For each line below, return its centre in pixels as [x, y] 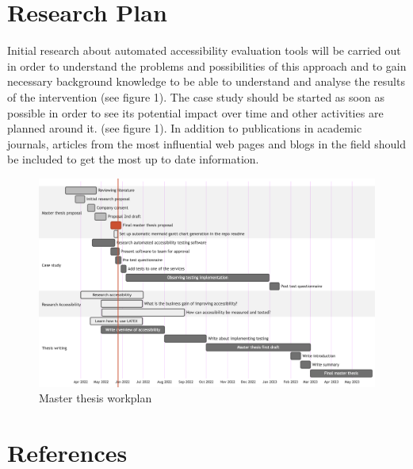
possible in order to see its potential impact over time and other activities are [195, 112]
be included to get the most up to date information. [133, 159]
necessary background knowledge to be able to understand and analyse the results [206, 81]
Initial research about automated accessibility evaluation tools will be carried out [204, 50]
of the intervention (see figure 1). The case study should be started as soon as [196, 96]
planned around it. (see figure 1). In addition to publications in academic [185, 128]
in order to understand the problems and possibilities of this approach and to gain [207, 65]
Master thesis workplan [96, 398]
